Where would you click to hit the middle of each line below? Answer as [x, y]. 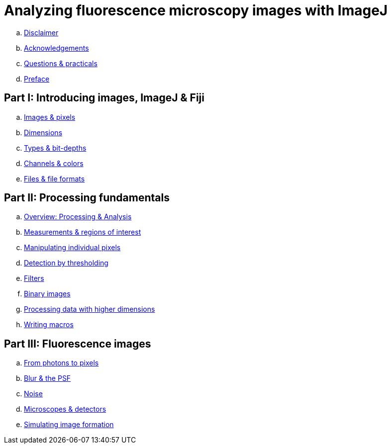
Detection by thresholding [66, 263]
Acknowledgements [56, 48]
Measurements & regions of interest [83, 232]
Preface [37, 79]
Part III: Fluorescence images [78, 344]
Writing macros [49, 325]
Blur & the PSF [48, 378]
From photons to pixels [61, 363]
